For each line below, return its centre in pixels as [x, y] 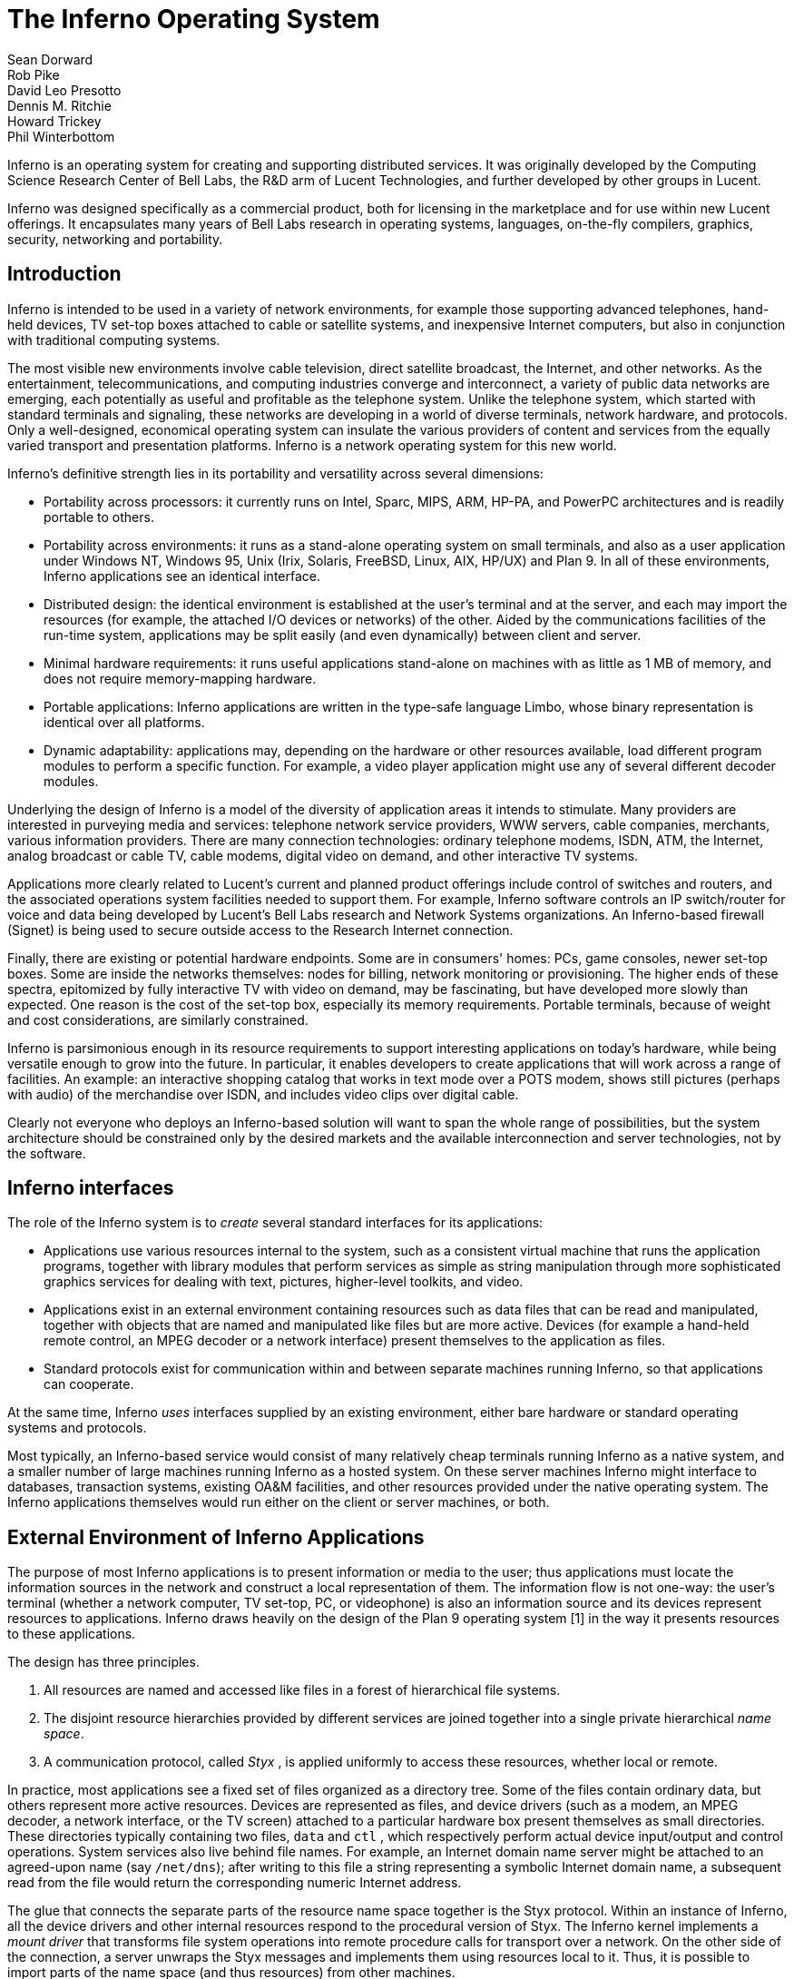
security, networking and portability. [115, 239]
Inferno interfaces [91, 1188]
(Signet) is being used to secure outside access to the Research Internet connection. [260, 930]
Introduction [64, 274]
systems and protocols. [77, 1428]
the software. [47, 1153]
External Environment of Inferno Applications [216, 1537]
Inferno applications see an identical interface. [182, 576]
